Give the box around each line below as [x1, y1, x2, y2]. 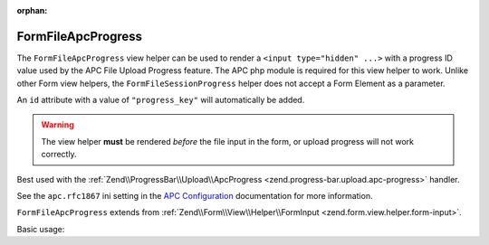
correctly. [41, 149, 77, 160]
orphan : [16, 5, 48, 15]
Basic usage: [16, 223, 65, 234]
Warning [41, 119, 74, 130]
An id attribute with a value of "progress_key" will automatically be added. [16, 95, 305, 106]
